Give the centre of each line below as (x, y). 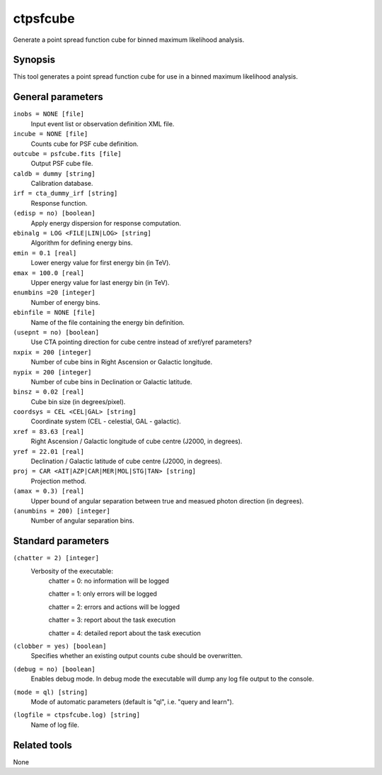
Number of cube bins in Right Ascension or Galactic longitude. (122, 362)
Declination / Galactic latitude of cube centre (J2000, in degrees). (127, 462)
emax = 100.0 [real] (49, 273)
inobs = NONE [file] (49, 114)
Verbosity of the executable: (72, 571)
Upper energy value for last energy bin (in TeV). (100, 283)
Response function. (59, 203)
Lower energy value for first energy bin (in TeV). (101, 263)
